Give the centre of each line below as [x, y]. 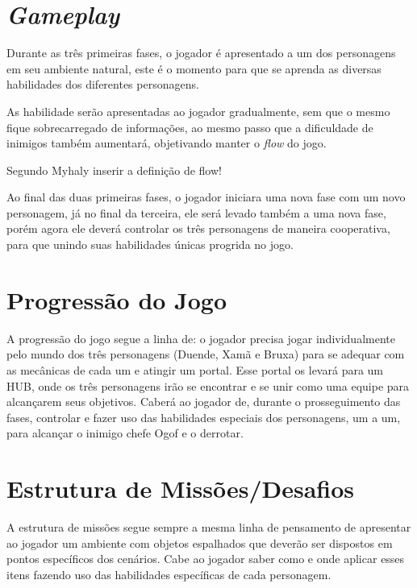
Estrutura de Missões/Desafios [181, 489]
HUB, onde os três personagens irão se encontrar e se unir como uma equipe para [208, 385]
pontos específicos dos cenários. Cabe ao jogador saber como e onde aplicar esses [206, 559]
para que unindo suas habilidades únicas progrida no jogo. [150, 244]
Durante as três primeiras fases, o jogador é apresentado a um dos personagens [201, 53]
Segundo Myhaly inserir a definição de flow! [114, 170]
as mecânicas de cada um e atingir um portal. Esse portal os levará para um [195, 369]
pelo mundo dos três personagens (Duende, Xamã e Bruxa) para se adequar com [206, 354]
